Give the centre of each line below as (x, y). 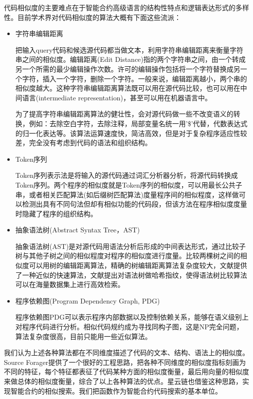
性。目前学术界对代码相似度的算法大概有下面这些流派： (92, 17)
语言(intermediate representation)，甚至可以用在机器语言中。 (117, 97)
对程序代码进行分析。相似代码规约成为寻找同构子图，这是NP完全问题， (129, 327)
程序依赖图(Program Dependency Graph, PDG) (88, 300)
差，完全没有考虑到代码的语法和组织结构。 (83, 142)
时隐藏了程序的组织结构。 (56, 213)
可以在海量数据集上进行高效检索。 (70, 284)
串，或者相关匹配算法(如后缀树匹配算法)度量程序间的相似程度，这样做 (127, 194)
